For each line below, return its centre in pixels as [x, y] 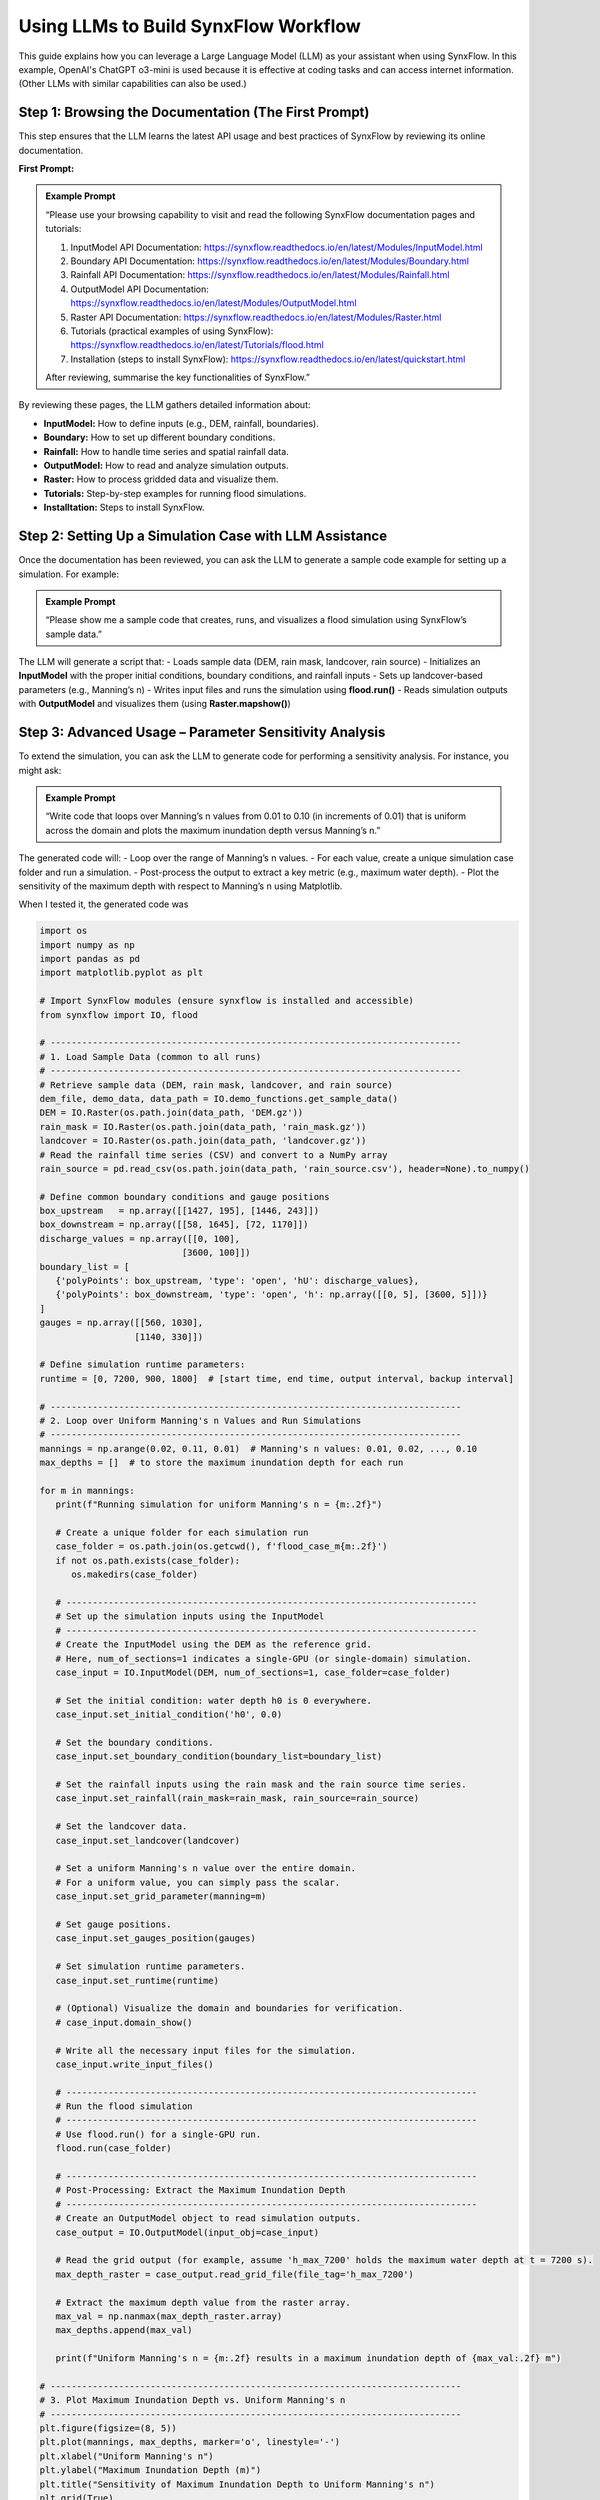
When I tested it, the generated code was [103, 904]
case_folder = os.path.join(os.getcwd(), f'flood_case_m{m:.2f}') [221, 1546]
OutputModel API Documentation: [140, 289]
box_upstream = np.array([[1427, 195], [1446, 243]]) [179, 1211]
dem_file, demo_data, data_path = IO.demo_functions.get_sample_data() [219, 1098]
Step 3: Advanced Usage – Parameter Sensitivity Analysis [202, 732]
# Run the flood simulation [124, 2106]
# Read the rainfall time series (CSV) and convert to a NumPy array [213, 1154]
